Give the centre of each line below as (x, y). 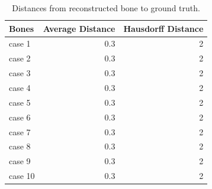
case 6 (20, 117)
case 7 (20, 131)
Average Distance (79, 28)
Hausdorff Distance (163, 28)
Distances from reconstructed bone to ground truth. (106, 8)
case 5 (20, 102)
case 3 (20, 73)
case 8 (20, 146)
